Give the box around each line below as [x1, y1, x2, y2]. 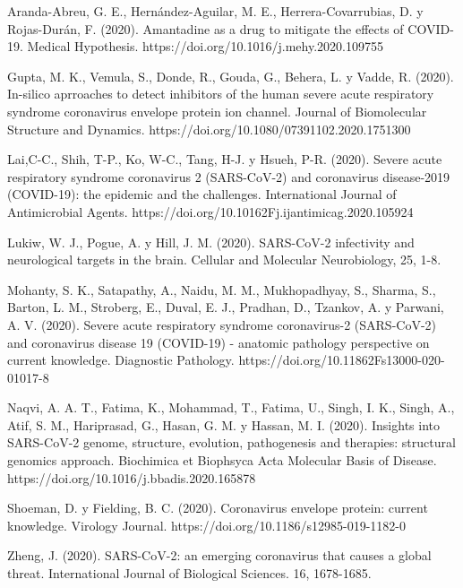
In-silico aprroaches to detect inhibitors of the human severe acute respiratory [7, 84, 434, 103]
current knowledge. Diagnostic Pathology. [7, 350, 235, 369]
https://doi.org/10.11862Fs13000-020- [238, 350, 445, 369]
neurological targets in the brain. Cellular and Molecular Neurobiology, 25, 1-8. [7, 250, 442, 269]
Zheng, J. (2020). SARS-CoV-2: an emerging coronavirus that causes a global [7, 546, 432, 565]
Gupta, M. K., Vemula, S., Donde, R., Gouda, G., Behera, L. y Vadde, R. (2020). [7, 66, 454, 85]
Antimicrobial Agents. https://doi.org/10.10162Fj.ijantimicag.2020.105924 [7, 202, 414, 220]
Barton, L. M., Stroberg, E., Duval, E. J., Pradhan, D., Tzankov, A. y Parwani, [7, 298, 444, 316]
